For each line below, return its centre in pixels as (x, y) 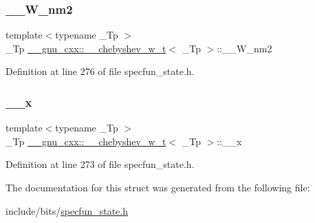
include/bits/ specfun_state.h (67, 210)
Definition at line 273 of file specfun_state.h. (100, 164)
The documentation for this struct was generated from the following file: (158, 187)
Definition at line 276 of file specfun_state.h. (100, 71)
